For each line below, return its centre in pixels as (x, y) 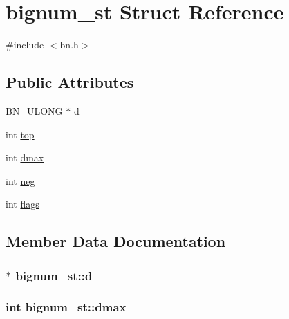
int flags (22, 204)
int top (20, 134)
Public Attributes (70, 82)
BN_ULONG (34, 110)
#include (25, 45)
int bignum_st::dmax (66, 307)
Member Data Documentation (116, 241)
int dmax (25, 157)
